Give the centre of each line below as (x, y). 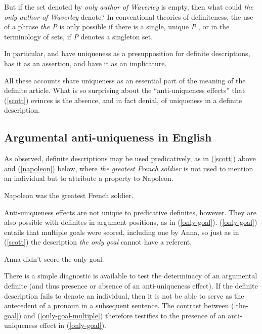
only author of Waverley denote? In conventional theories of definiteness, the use (129, 16)
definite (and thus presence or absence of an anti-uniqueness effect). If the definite (131, 286)
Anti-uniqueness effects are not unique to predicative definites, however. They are (130, 212)
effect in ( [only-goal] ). (73, 325)
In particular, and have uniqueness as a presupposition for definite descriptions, (127, 53)
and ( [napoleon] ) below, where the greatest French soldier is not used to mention (129, 168)
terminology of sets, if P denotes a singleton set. (79, 36)
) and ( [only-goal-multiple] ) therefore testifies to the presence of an (122, 315)
